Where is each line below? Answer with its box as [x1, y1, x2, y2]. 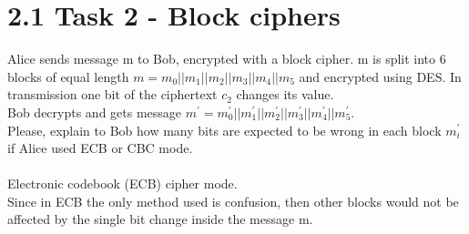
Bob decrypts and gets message [7, 102, 182, 121]
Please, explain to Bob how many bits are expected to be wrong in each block [7, 120, 442, 139]
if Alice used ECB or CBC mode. [7, 138, 193, 158]
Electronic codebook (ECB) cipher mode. [7, 174, 238, 193]
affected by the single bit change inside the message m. [7, 209, 313, 229]
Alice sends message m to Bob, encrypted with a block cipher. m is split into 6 [7, 49, 446, 68]
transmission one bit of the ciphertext [7, 85, 218, 104]
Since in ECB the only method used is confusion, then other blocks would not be [7, 191, 459, 210]
